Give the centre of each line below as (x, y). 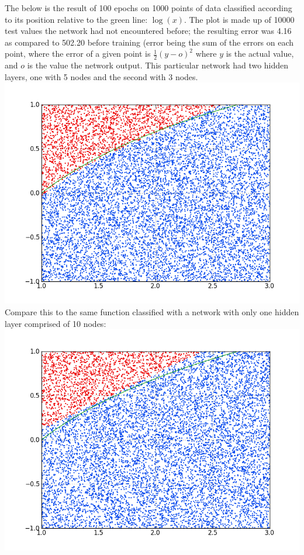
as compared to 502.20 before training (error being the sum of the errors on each (149, 42)
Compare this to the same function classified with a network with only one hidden (152, 311)
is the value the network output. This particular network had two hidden (158, 65)
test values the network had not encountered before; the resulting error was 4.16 (148, 31)
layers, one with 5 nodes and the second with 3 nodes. (101, 76)
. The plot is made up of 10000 (239, 19)
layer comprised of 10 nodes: (56, 323)
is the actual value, (260, 54)
